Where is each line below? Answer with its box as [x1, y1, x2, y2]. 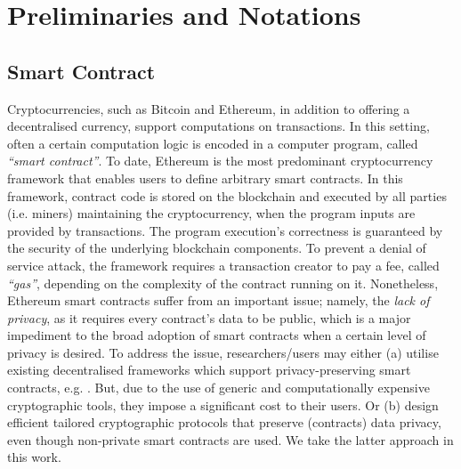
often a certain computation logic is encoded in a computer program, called [7, 133, 418, 152]
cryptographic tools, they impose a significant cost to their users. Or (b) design [7, 395, 439, 414]
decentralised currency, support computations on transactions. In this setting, [7, 117, 430, 135]
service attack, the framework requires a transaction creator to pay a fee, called [7, 255, 440, 274]
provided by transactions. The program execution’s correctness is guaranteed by [7, 221, 443, 239]
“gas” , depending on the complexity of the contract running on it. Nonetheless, [7, 273, 439, 292]
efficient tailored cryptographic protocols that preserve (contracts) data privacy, [7, 413, 441, 432]
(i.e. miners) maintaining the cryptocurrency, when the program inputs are [7, 204, 416, 222]
